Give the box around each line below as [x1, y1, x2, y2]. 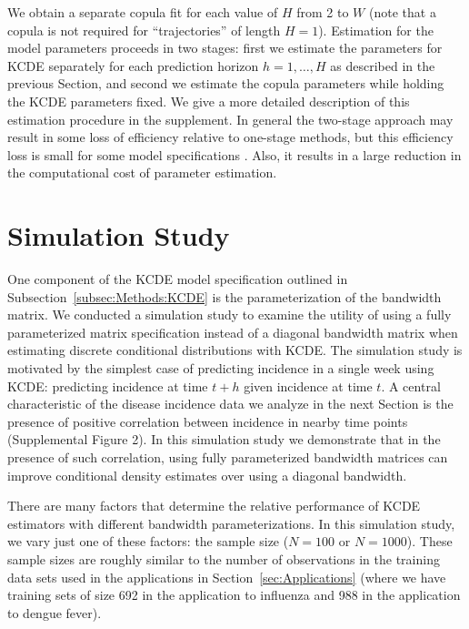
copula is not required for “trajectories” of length [7, 20, 281, 39]
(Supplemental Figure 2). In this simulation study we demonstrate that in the [7, 430, 441, 449]
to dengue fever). [7, 603, 102, 622]
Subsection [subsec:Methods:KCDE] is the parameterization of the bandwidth [7, 287, 442, 306]
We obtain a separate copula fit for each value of [7, 3, 278, 21]
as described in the [330, 56, 435, 75]
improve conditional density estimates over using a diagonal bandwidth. [7, 465, 407, 484]
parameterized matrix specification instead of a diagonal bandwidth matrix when [7, 322, 458, 341]
